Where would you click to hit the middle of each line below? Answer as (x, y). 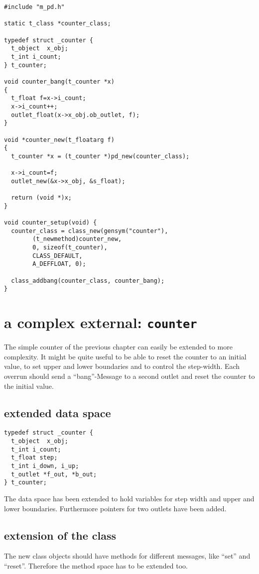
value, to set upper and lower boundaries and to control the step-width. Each (122, 366)
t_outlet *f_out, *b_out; (54, 474)
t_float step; (34, 458)
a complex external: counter (101, 322)
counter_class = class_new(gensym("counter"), (90, 231)
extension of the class (60, 535)
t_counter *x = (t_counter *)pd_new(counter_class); (100, 156)
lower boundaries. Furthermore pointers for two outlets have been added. (115, 508)
